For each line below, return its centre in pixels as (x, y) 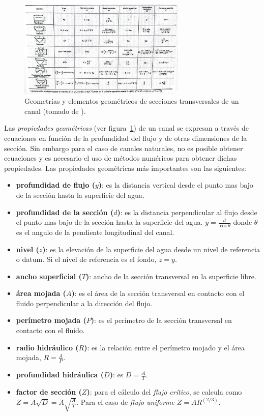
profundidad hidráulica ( (60, 375)
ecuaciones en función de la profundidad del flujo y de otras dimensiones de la (126, 138)
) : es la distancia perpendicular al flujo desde (187, 212)
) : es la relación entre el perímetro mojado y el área (164, 347)
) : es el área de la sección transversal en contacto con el (158, 293)
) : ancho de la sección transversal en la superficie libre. (171, 276)
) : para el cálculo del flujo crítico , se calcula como (164, 391)
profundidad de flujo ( (55, 185)
